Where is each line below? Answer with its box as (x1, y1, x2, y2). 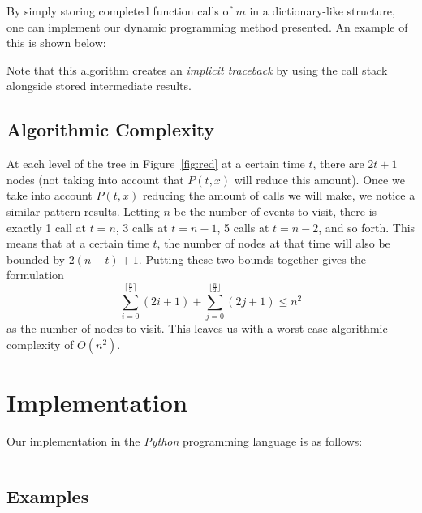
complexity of (6, 336, 74, 353)
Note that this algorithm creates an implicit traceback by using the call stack (6, 61, 388, 78)
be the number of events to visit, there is (174, 202, 377, 219)
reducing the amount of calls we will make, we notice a (142, 187, 416, 204)
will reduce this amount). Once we (234, 170, 405, 188)
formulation (6, 266, 64, 283)
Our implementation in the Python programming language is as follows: (6, 433, 363, 450)
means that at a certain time (6, 235, 149, 252)
